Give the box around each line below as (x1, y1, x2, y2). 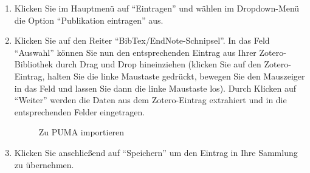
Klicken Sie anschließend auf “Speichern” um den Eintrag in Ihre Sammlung (14, 146, 298, 158)
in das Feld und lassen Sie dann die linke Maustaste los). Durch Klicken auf (14, 81, 297, 94)
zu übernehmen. (14, 158, 74, 171)
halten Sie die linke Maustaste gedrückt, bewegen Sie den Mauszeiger (47, 69, 305, 82)
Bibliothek (14, 58, 53, 70)
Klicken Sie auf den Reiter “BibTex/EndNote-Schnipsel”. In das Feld (14, 34, 270, 47)
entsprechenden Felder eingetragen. (14, 105, 145, 118)
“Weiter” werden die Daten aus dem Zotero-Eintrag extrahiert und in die (14, 93, 287, 106)
